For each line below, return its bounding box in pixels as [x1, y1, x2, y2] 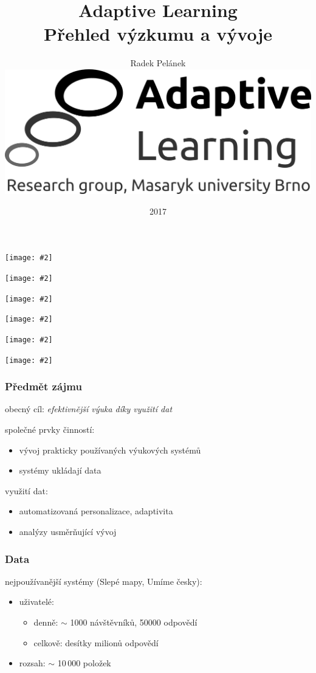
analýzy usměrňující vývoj [19, 525, 117, 538]
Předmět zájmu [5, 379, 82, 394]
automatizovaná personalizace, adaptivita [19, 505, 173, 517]
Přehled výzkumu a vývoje [43, 21, 272, 46]
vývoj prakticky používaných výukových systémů [19, 443, 201, 456]
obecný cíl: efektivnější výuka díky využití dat [5, 402, 173, 415]
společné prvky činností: [5, 423, 95, 436]
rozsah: [19, 657, 46, 669]
